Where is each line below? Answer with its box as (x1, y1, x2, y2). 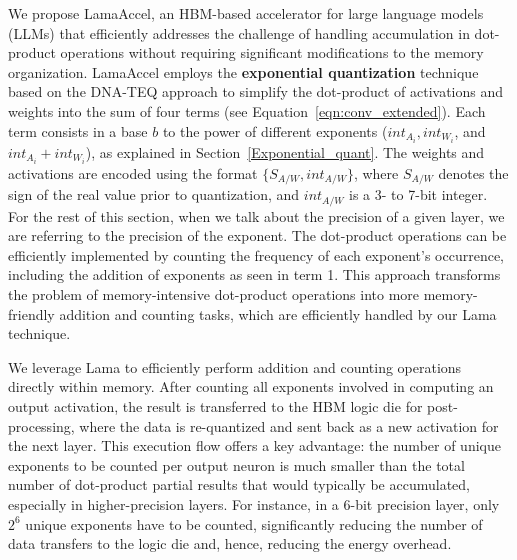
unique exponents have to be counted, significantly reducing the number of (25, 513, 483, 534)
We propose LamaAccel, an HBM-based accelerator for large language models (8, 3, 484, 23)
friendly (8, 303, 55, 324)
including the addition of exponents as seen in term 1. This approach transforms (8, 264, 501, 285)
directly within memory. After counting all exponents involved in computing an (8, 376, 494, 397)
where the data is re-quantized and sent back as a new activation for (79, 415, 499, 436)
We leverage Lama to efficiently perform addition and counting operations (8, 356, 462, 377)
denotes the (438, 162, 509, 183)
